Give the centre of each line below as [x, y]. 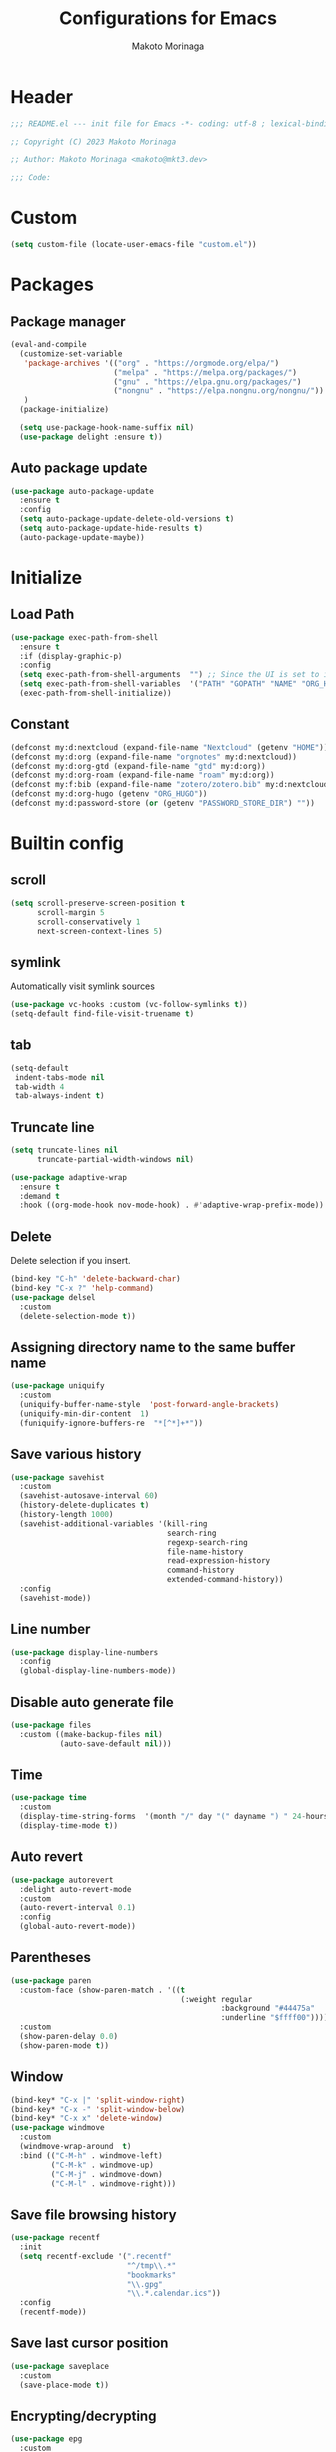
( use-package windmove [57, 2128]
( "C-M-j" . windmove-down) [106, 2174]
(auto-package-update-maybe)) [82, 537]
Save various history [76, 1454]
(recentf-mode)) [53, 2312]
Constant [40, 724]
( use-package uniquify [57, 1386]
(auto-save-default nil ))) [115, 1743]
